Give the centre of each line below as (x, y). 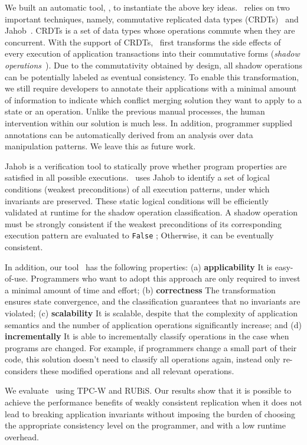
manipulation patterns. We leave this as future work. (100, 146)
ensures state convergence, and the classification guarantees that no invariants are (153, 301)
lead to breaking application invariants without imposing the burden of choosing (150, 413)
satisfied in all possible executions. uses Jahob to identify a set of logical (137, 177)
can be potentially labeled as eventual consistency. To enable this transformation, (152, 76)
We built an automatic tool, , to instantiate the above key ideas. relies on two (147, 7)
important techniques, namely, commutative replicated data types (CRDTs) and (152, 19)
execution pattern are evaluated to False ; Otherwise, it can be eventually (139, 235)
